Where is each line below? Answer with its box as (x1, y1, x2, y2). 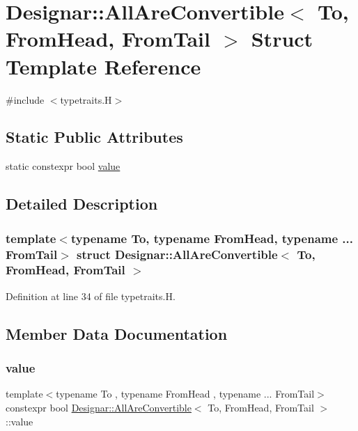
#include (6, 92, 45, 107)
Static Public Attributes (6, 126, 183, 148)
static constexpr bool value (6, 159, 120, 173)
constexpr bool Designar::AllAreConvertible (6, 400, 192, 414)
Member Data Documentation (6, 322, 228, 344)
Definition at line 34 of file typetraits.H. (6, 288, 176, 303)
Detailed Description (6, 193, 158, 214)
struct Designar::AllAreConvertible (77, 245, 278, 262)
